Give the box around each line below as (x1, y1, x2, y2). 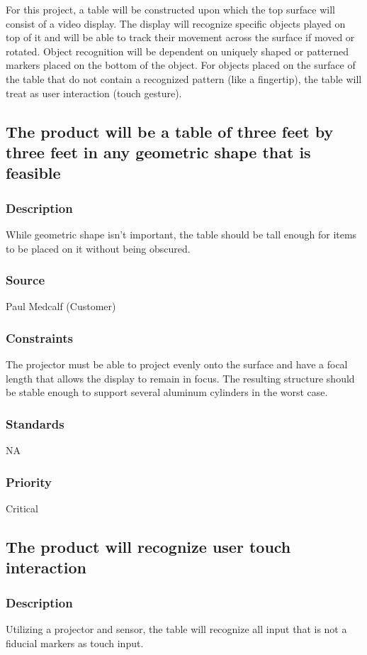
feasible (6, 162, 61, 184)
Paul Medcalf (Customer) (6, 299, 116, 314)
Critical (6, 500, 38, 515)
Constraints (6, 329, 73, 346)
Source (6, 271, 45, 289)
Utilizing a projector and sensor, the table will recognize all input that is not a (6, 621, 347, 636)
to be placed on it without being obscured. (6, 241, 191, 255)
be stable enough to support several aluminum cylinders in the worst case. (6, 385, 328, 400)
